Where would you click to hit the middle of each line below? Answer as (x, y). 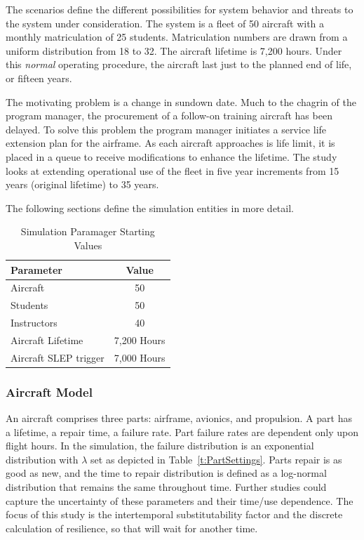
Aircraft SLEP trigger (58, 357)
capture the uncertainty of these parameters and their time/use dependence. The (180, 500)
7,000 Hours (140, 357)
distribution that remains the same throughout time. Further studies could (166, 487)
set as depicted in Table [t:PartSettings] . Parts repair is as (216, 459)
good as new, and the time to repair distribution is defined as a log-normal (166, 473)
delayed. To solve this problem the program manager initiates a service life (166, 129)
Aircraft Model (49, 391)
